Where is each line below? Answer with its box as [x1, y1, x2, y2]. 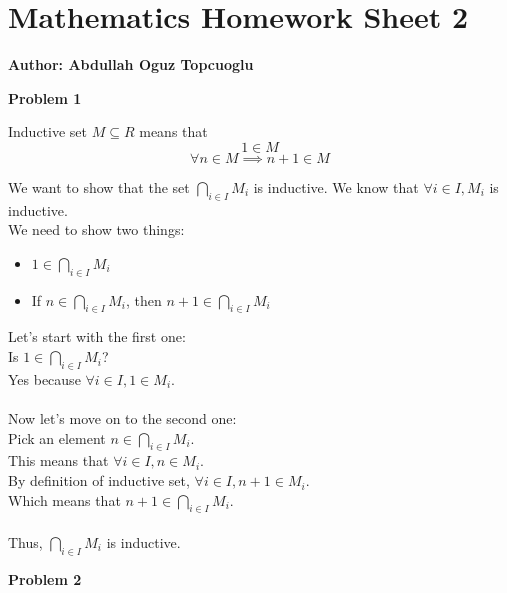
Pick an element [8, 427, 106, 448]
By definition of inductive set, [8, 470, 190, 491]
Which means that [8, 489, 121, 510]
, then [125, 289, 162, 310]
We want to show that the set [8, 176, 190, 197]
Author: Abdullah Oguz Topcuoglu [8, 54, 254, 75]
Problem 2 [8, 568, 82, 589]
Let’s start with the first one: [8, 326, 186, 347]
